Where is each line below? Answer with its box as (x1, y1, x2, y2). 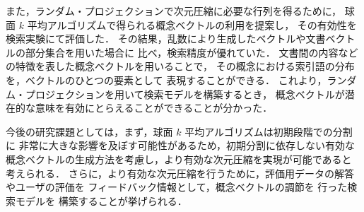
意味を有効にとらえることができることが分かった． (35, 100, 273, 115)
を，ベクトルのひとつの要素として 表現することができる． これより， (6, 72, 327, 87)
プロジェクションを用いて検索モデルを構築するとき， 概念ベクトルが (25, 86, 345, 101)
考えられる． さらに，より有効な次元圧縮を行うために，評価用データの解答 (6, 165, 354, 180)
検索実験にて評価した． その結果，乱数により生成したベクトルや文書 (6, 31, 326, 46)
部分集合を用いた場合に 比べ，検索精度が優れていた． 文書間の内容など (25, 45, 358, 59)
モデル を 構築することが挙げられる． (15, 193, 187, 208)
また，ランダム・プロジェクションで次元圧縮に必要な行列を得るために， (6, 4, 342, 18)
